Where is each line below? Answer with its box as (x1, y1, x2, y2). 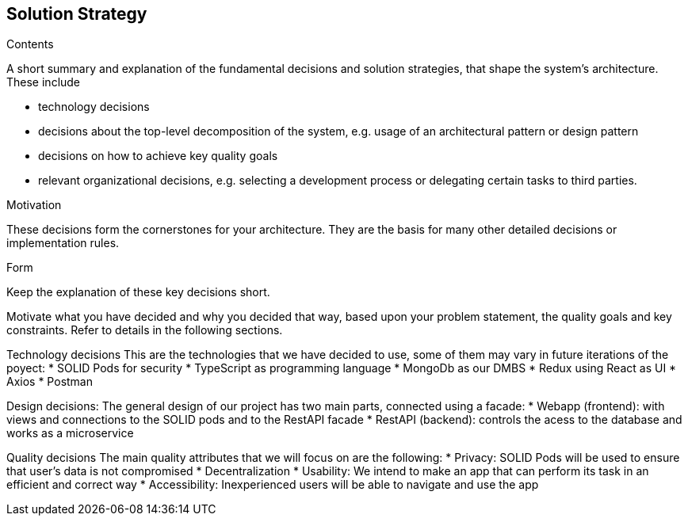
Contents (6, 37, 54, 51)
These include (6, 75, 81, 90)
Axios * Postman (6, 375, 93, 389)
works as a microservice (6, 426, 134, 440)
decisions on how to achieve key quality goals (38, 149, 278, 163)
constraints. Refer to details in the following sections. (6, 323, 283, 337)
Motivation (6, 198, 62, 212)
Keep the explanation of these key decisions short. (6, 285, 270, 299)
